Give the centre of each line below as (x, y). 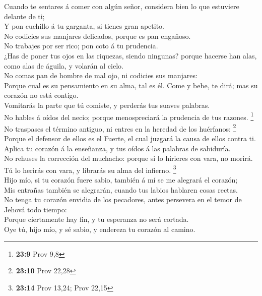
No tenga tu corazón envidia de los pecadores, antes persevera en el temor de (123, 199)
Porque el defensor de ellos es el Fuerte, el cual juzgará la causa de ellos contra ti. (130, 138)
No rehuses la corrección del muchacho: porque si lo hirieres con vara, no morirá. (128, 158)
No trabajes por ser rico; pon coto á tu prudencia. (81, 46)
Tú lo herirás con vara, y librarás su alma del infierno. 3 (90, 169)
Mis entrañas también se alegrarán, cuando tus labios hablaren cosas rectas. (121, 189)
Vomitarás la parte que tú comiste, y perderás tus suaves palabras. (107, 105)
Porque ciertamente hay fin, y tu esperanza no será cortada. (96, 219)
